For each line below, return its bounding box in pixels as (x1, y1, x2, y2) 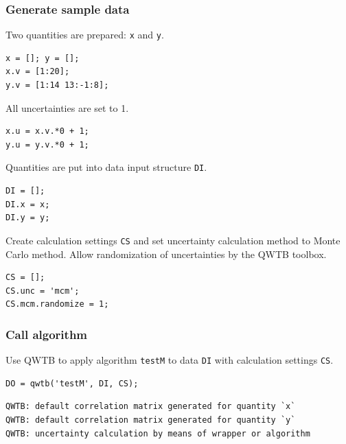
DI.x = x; (5, 199, 50, 209)
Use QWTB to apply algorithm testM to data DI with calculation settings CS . (5, 353, 334, 367)
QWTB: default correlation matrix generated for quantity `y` (5, 414, 296, 425)
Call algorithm (5, 325, 88, 342)
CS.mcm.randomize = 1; (5, 299, 109, 309)
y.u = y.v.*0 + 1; (5, 139, 89, 150)
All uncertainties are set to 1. (5, 100, 129, 115)
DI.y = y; (5, 213, 50, 223)
